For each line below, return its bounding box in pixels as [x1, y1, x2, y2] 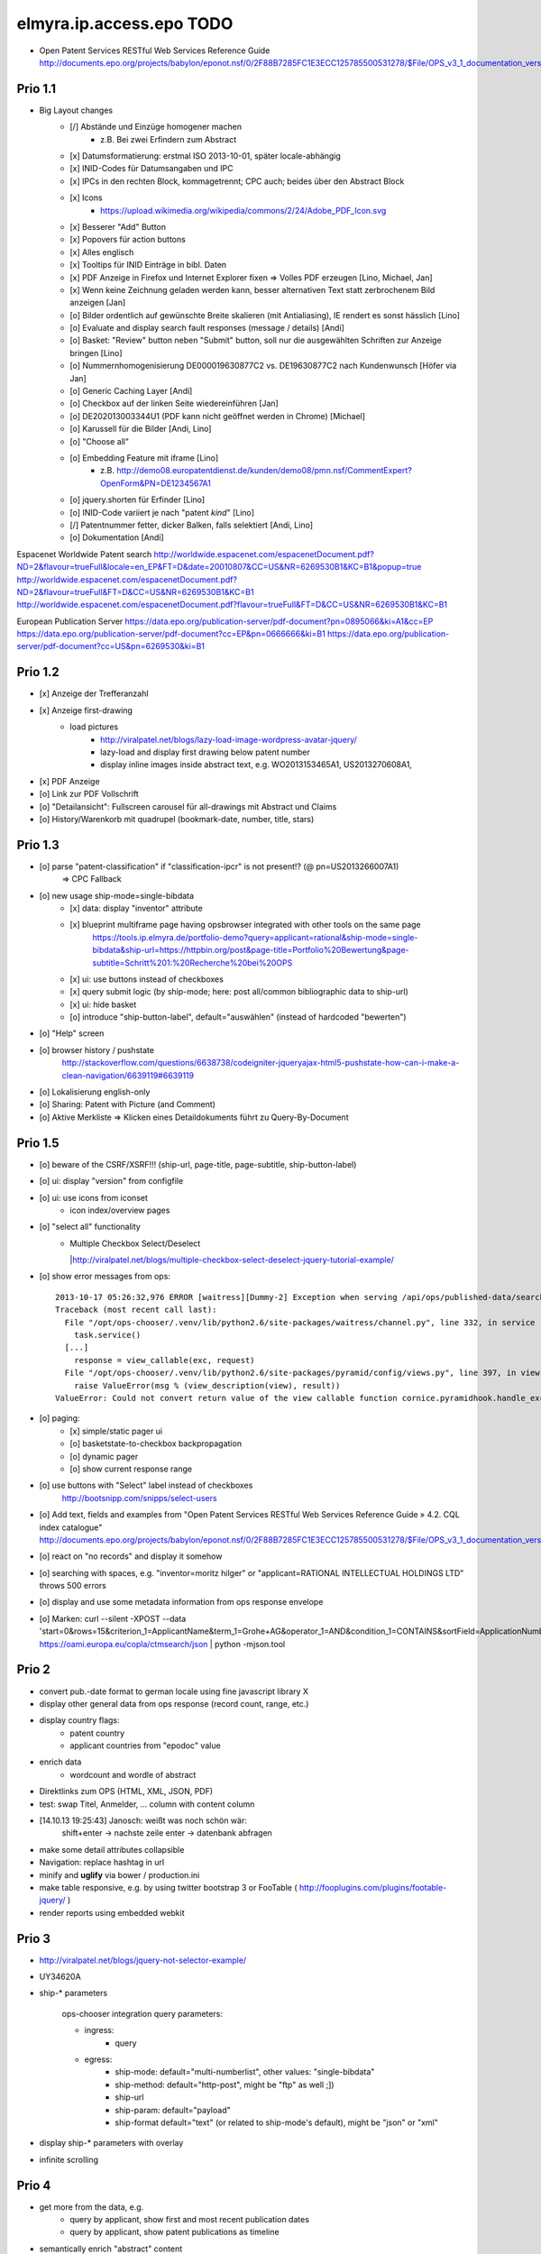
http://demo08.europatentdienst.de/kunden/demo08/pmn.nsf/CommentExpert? [115, 465, 412, 476]
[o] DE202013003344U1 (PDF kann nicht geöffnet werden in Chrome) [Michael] [69, 410, 365, 421]
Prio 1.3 [16, 837, 60, 852]
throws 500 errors [39, 1581, 107, 1591]
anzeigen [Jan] [69, 298, 126, 308]
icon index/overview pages [69, 1205, 170, 1215]
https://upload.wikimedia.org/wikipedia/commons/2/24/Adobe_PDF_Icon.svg [100, 205, 387, 215]
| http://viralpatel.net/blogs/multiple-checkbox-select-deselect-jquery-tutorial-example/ [69, 1254, 394, 1266]
